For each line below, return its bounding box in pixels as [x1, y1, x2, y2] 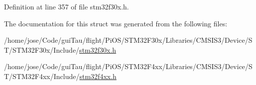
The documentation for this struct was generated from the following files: [4, 18, 228, 28]
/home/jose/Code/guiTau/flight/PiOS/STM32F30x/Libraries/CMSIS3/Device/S [4, 35, 253, 45]
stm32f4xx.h [79, 71, 117, 81]
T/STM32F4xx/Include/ [4, 71, 80, 81]
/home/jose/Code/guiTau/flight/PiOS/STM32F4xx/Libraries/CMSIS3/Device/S [4, 61, 253, 72]
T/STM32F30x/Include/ [4, 44, 80, 55]
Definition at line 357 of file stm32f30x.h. [4, 1, 129, 11]
